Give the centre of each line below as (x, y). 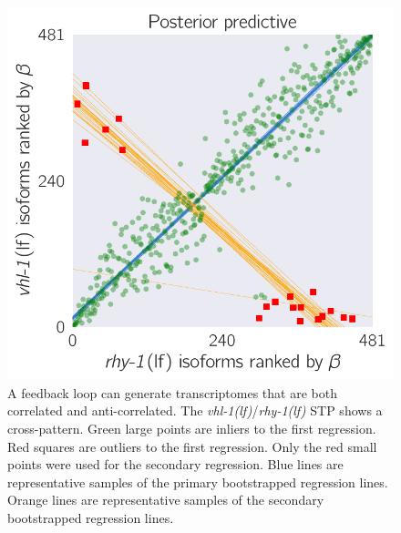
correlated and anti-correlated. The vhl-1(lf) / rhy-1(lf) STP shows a (195, 410)
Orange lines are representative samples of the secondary (166, 500)
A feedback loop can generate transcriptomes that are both (172, 392)
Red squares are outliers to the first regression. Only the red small (192, 446)
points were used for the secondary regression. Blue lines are (175, 464)
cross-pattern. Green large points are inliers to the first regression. (192, 429)
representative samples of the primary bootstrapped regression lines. (198, 482)
